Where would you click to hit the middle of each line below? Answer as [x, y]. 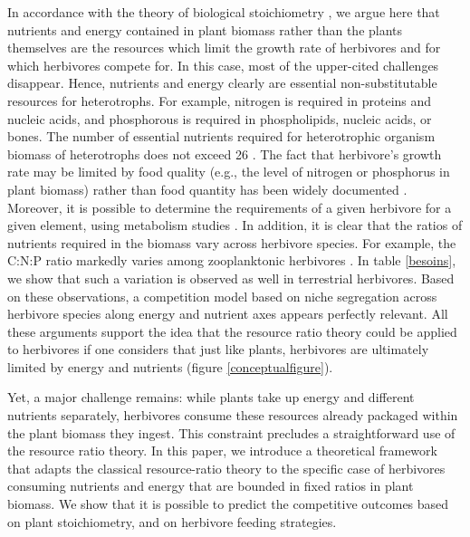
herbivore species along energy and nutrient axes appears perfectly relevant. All [228, 314]
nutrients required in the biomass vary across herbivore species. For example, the [232, 242]
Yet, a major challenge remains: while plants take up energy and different [211, 397]
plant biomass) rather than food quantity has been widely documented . [207, 189]
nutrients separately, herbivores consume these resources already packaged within [233, 415]
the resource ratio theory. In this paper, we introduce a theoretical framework [222, 451]
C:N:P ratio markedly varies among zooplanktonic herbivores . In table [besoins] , [232, 260]
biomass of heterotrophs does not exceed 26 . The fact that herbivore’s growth [225, 153]
